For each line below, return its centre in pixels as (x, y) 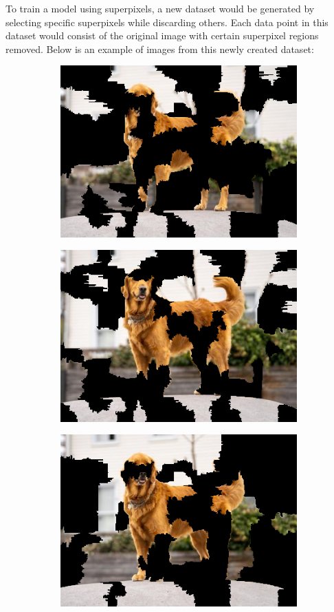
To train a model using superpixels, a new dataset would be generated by (160, 8)
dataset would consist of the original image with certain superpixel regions (162, 35)
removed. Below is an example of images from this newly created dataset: (160, 49)
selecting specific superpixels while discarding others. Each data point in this (167, 22)
